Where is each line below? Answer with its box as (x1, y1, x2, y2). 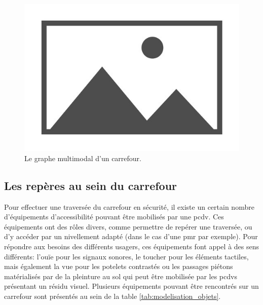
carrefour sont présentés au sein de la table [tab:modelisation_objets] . (4, 290, 221, 301)
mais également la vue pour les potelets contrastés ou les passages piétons (4, 261, 233, 272)
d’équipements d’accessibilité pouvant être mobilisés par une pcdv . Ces (4, 211, 224, 222)
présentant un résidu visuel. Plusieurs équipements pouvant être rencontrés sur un (4, 281, 259, 291)
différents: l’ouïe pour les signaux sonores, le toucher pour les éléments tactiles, (4, 251, 249, 261)
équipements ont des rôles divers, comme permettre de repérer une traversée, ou (4, 221, 252, 232)
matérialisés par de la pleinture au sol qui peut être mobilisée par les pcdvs (4, 271, 237, 281)
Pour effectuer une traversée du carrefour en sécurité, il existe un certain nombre (4, 201, 254, 212)
